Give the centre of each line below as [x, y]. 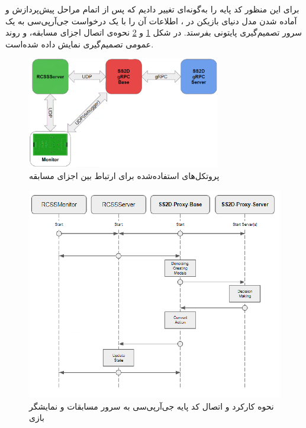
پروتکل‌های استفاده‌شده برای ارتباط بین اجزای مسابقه [124, 176]
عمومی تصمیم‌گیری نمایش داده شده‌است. [80, 44]
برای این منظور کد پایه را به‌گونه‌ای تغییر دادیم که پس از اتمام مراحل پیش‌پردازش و [152, 9]
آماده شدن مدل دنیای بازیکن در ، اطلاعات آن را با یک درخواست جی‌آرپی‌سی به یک [151, 20]
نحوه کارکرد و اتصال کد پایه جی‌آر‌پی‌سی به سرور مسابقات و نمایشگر [152, 406]
